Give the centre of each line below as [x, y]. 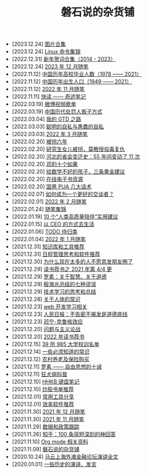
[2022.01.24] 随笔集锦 [39, 209]
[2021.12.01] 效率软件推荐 [43, 404]
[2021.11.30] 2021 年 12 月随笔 [49, 412]
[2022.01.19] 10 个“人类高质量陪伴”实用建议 [65, 217]
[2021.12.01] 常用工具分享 [43, 397]
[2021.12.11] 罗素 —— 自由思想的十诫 [57, 367]
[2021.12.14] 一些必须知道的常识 [51, 352]
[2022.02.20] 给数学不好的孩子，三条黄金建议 [68, 172]
